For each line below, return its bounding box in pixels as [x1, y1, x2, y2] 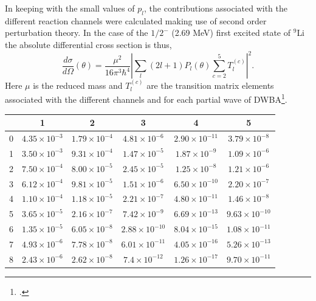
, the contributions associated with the [144, 2, 288, 14]
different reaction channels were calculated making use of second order [5, 14, 267, 27]
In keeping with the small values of [5, 2, 135, 14]
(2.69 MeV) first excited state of [171, 26, 291, 39]
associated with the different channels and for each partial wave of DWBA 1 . [5, 91, 287, 106]
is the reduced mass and [33, 78, 123, 91]
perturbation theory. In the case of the [5, 26, 148, 39]
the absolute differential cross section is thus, [5, 38, 172, 50]
